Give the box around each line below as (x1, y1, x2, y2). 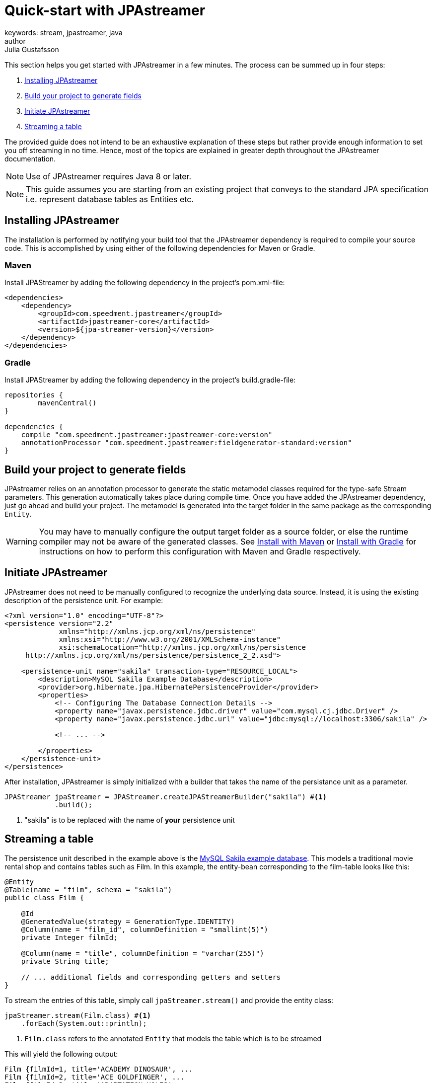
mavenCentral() (38, 399, 97, 407)
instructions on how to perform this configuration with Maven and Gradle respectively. (39, 546, 361, 556)
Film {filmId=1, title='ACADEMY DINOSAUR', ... (4, 1065, 193, 1073)
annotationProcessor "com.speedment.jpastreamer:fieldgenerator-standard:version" (21, 439, 352, 447)
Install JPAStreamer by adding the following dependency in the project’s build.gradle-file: (4, 376, 296, 385)
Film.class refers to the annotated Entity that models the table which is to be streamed (24, 1034, 322, 1043)
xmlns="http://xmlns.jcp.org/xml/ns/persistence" (59, 627, 256, 635)
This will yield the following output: (4, 1049, 118, 1058)
